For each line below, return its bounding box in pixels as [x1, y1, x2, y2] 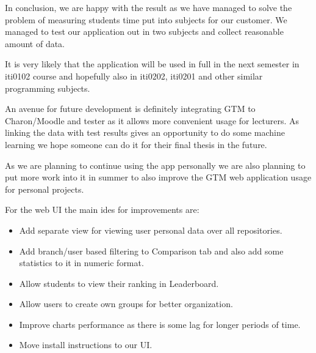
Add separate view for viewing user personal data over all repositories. [19, 223, 282, 236]
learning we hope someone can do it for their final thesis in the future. [5, 138, 267, 150]
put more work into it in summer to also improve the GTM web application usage [5, 171, 312, 184]
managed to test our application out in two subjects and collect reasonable [5, 25, 284, 38]
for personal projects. [5, 182, 84, 195]
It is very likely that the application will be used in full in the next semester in [5, 58, 300, 70]
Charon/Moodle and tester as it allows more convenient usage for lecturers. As [5, 114, 300, 127]
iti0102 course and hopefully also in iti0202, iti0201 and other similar [5, 69, 263, 82]
